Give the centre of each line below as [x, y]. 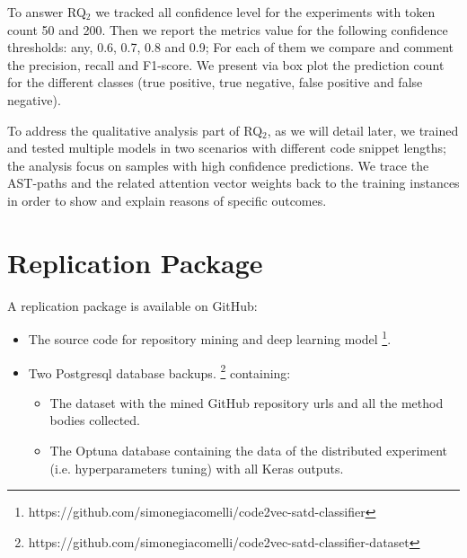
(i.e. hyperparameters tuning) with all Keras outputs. [197, 468]
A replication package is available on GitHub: [132, 305]
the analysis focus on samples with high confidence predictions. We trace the [218, 165]
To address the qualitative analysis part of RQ [135, 130]
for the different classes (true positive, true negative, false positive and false [215, 82]
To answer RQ [47, 12]
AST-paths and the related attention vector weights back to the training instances [233, 183]
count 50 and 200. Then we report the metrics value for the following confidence [228, 29]
